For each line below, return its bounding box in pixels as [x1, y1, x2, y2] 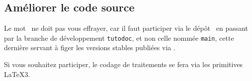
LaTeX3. [4, 69, 30, 79]
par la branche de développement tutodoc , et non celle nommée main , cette [4, 32, 234, 43]
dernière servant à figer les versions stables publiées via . [4, 42, 175, 53]
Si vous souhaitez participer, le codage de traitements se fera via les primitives [4, 59, 243, 70]
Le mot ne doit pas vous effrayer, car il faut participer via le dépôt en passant [4, 23, 249, 33]
